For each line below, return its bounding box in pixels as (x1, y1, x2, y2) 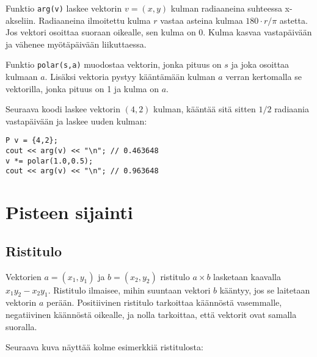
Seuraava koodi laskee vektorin (5, 103, 120, 115)
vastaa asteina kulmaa (160, 13, 243, 26)
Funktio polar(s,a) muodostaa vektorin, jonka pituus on (5, 58, 222, 71)
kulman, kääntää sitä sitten (153, 103, 256, 115)
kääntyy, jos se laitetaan (219, 283, 310, 296)
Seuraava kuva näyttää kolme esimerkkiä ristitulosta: (5, 341, 203, 353)
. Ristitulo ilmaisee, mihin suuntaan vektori (48, 283, 211, 296)
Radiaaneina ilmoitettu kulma (38, 13, 151, 26)
